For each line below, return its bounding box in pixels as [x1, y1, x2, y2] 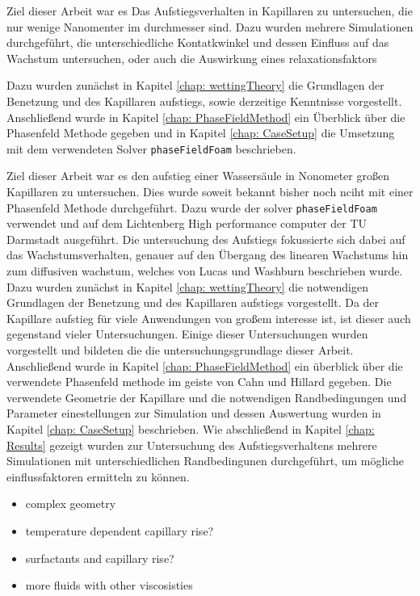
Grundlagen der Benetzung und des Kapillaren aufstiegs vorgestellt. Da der [6, 294, 380, 311]
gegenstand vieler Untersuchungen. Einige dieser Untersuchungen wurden [6, 325, 368, 342]
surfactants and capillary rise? [25, 549, 174, 566]
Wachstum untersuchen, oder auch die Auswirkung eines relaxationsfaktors [6, 49, 377, 66]
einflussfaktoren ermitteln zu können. [6, 468, 190, 485]
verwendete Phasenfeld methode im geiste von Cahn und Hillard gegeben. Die [6, 373, 392, 390]
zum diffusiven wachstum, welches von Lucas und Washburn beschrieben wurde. [6, 262, 403, 279]
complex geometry [25, 495, 116, 512]
